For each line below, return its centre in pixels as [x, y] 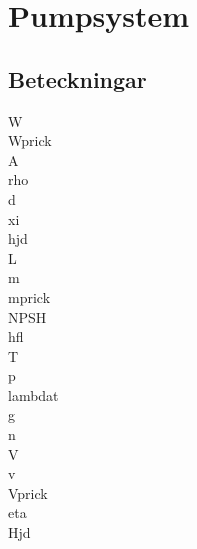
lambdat [33, 394]
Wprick [30, 140]
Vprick [28, 492]
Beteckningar [77, 78]
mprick [29, 296]
